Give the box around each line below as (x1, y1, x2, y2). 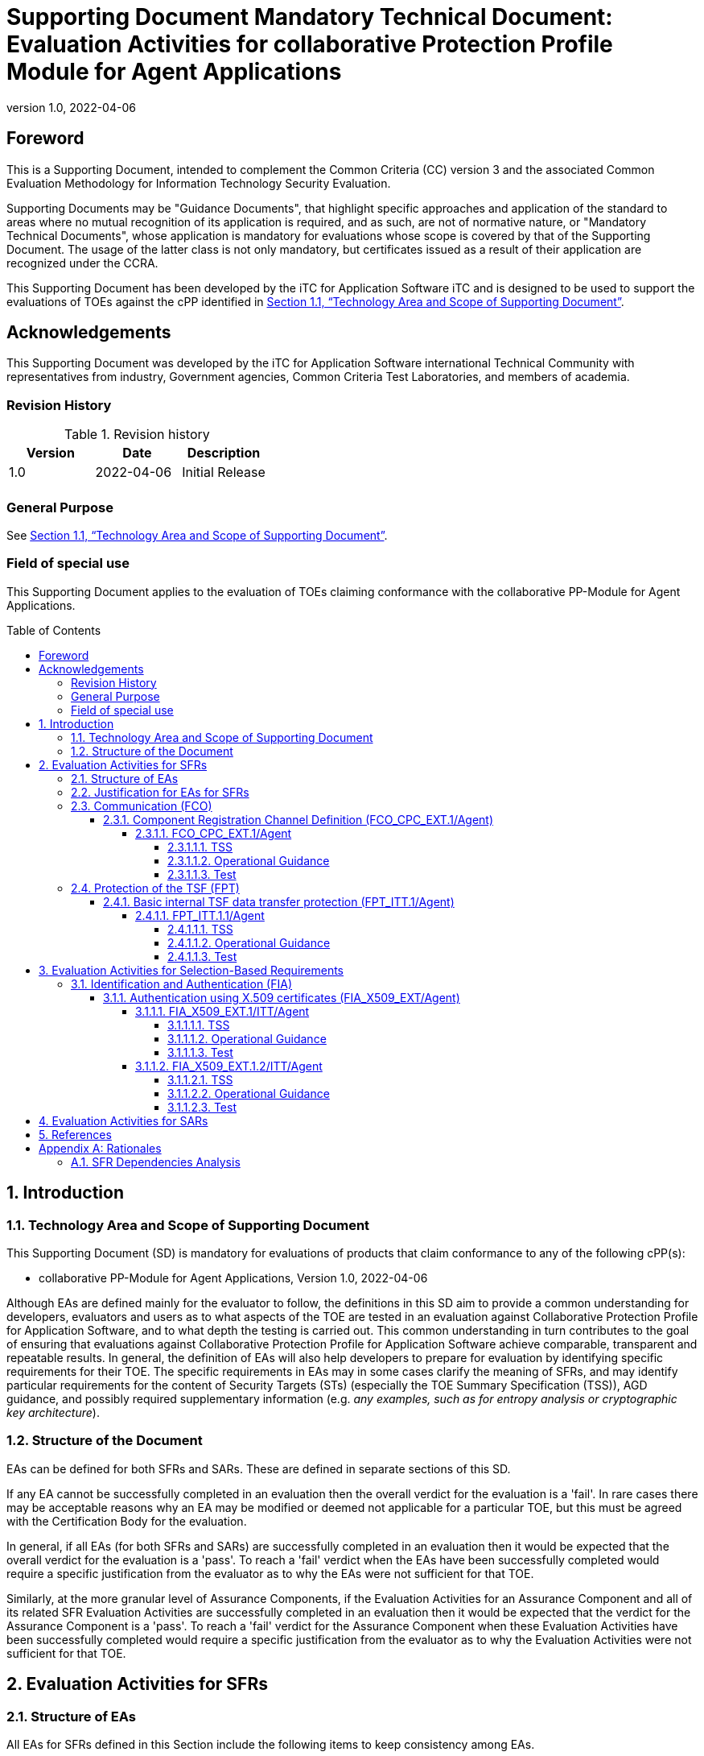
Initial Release (182, 464, 266, 481)
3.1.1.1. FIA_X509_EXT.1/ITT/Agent (135, 1004, 310, 1018)
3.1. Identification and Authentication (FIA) (71, 976, 293, 991)
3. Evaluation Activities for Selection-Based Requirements (39, 963, 344, 977)
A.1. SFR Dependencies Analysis (71, 1154, 241, 1169)
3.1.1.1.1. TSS (167, 1017, 230, 1032)
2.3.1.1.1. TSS (167, 839, 233, 854)
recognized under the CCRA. (6, 255, 159, 270)
